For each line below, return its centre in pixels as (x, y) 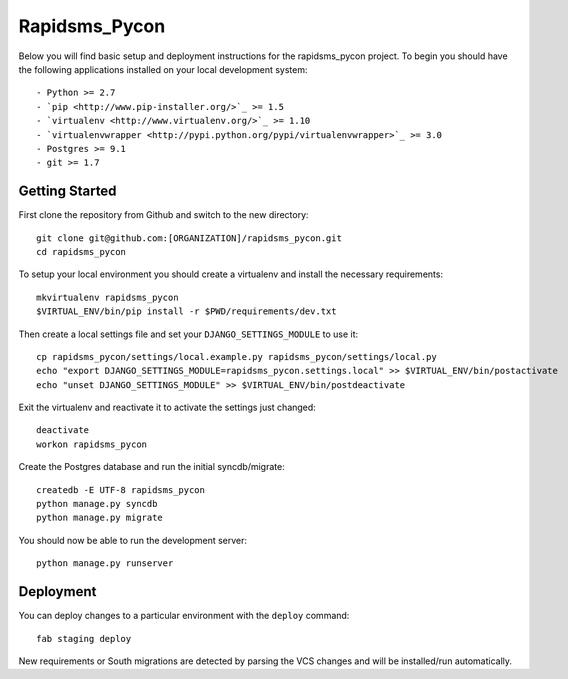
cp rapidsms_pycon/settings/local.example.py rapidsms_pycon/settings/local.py (236, 356)
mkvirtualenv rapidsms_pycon (107, 297)
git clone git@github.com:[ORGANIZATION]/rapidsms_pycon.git (189, 238)
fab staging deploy (84, 638)
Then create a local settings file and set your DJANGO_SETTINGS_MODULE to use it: (188, 334)
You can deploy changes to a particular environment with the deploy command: (184, 616)
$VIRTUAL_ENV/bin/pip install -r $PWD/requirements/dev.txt (186, 311)
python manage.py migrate (100, 518)
